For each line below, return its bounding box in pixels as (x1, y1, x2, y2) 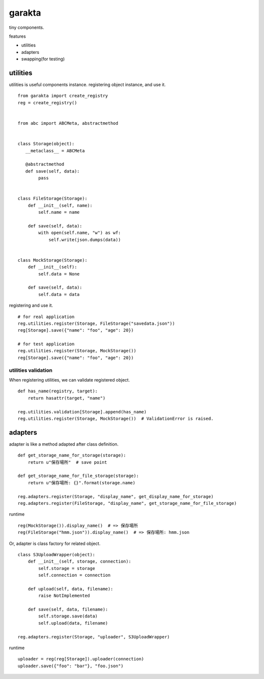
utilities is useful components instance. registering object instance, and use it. (9, 82, 166, 88)
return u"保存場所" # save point (27, 459, 108, 465)
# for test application (18, 341, 75, 347)
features (9, 33, 26, 39)
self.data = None (38, 271, 80, 276)
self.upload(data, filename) (38, 620, 109, 626)
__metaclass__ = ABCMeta (25, 148, 85, 154)
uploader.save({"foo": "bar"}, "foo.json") (18, 663, 124, 669)
